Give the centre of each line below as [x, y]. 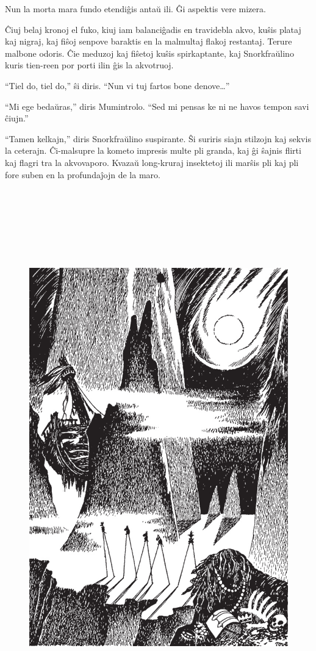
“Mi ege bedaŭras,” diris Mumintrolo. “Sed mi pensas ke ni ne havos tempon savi [157, 106]
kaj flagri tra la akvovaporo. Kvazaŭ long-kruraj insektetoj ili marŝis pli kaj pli [152, 162]
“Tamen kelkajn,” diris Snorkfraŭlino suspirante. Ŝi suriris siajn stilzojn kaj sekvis [158, 138]
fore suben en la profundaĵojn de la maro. [83, 174]
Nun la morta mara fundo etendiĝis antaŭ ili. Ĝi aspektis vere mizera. [135, 9]
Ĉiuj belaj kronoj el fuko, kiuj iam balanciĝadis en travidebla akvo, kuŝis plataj [153, 29]
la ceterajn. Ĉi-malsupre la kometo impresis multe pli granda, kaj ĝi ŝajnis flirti [153, 150]
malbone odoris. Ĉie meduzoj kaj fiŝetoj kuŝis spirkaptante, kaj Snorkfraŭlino [149, 53]
